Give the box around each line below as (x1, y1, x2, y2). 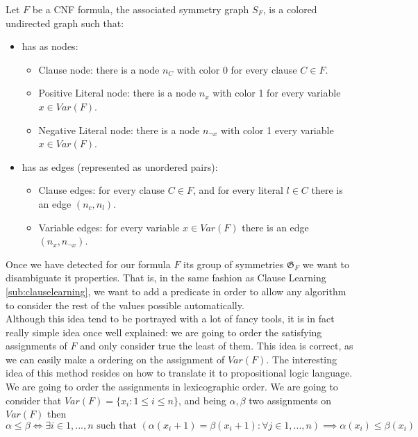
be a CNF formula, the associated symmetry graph (32, 2, 249, 16)
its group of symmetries (183, 256, 284, 271)
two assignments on (249, 393, 332, 407)
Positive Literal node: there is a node (38, 85, 197, 100)
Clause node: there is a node (38, 62, 160, 76)
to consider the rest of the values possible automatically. (6, 297, 244, 312)
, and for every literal (192, 183, 283, 197)
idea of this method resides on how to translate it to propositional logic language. (6, 365, 353, 380)
